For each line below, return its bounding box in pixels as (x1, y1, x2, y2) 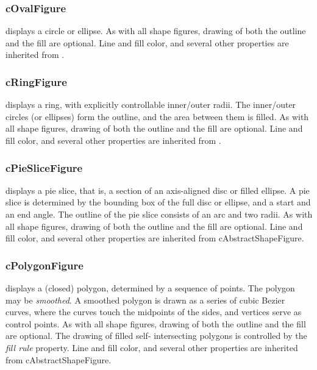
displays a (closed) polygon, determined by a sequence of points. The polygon (5, 282, 295, 294)
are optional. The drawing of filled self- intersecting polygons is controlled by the (5, 329, 307, 342)
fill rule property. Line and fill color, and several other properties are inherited (5, 341, 298, 354)
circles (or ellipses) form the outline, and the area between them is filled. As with (5, 110, 309, 123)
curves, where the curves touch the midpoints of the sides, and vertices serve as (5, 305, 302, 318)
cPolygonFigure (5, 257, 84, 272)
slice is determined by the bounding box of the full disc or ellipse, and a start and (5, 196, 311, 208)
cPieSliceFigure (5, 160, 83, 175)
